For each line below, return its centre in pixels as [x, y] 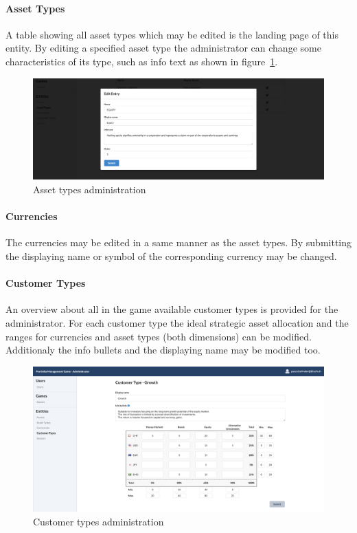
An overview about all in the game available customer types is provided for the [172, 309]
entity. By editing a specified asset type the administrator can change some [163, 48]
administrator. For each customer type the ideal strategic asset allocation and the [177, 322]
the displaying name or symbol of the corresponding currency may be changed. [171, 255]
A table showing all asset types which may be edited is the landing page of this [172, 34]
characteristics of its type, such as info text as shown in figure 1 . [142, 61]
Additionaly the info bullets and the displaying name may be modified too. [163, 350]
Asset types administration [90, 189]
